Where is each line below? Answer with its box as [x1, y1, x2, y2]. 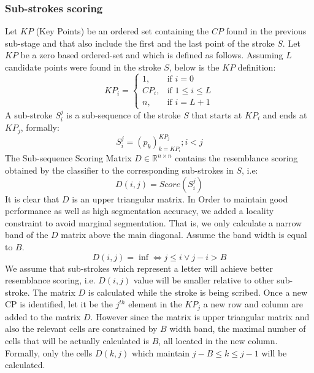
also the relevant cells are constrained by [5, 322, 158, 335]
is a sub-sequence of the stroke [66, 108, 181, 121]
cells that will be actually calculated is [5, 334, 150, 347]
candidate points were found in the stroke [5, 61, 161, 73]
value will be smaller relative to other [133, 274, 274, 286]
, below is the [169, 61, 220, 73]
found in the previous [226, 25, 307, 37]
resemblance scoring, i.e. [5, 274, 96, 286]
